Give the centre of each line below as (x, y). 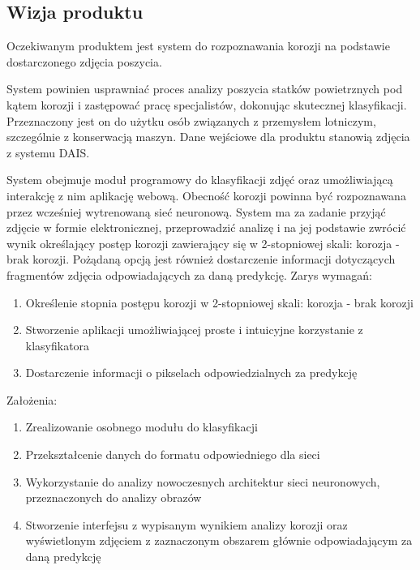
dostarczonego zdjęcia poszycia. (84, 61)
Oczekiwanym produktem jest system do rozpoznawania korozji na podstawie (198, 46)
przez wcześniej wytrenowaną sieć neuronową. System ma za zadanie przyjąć (196, 211)
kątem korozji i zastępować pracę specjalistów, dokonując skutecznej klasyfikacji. (207, 104)
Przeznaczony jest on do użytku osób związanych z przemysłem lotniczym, (191, 120)
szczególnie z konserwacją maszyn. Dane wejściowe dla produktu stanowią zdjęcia (208, 137)
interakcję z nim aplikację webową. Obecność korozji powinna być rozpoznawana (206, 195)
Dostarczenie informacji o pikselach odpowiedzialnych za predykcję (191, 373)
